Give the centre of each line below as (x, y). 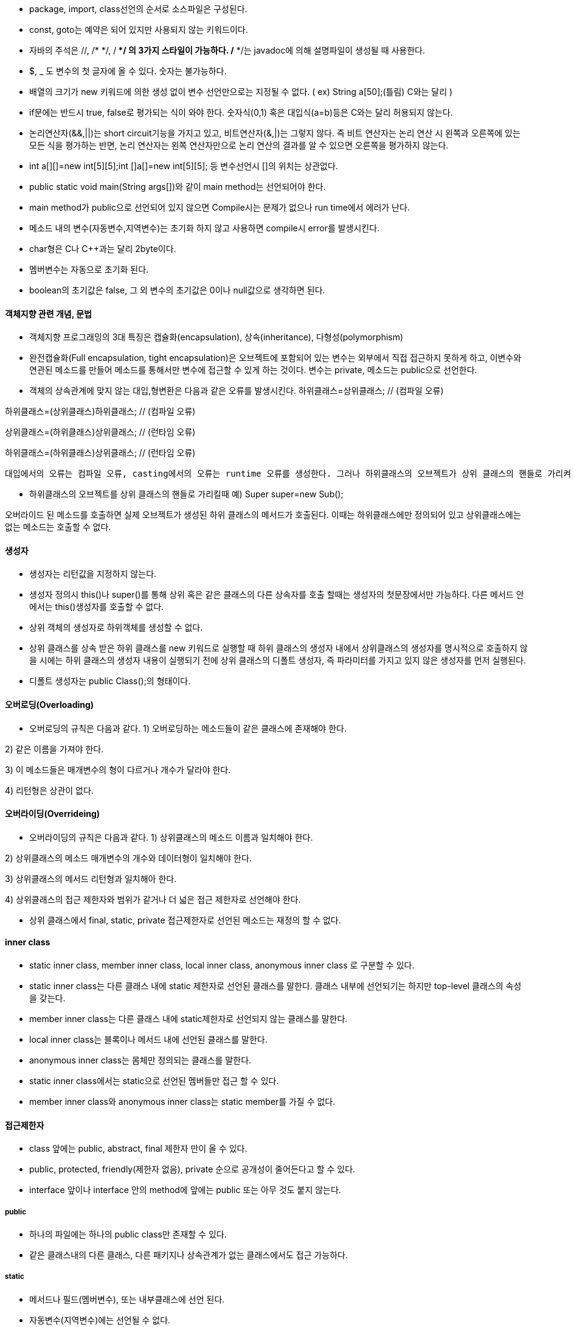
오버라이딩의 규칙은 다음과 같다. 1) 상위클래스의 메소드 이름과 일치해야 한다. (171, 837)
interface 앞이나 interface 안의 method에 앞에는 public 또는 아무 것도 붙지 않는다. (185, 1190)
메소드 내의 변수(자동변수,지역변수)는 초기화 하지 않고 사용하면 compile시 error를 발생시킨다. (205, 228)
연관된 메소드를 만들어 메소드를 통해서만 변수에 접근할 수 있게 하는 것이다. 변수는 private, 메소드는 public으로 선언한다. (253, 370)
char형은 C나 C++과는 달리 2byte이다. (103, 249)
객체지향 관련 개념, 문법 (48, 313)
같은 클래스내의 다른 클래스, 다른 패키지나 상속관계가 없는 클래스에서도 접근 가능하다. (188, 1255)
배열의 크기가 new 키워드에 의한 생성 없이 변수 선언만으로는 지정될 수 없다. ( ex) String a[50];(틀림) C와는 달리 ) (241, 92)
